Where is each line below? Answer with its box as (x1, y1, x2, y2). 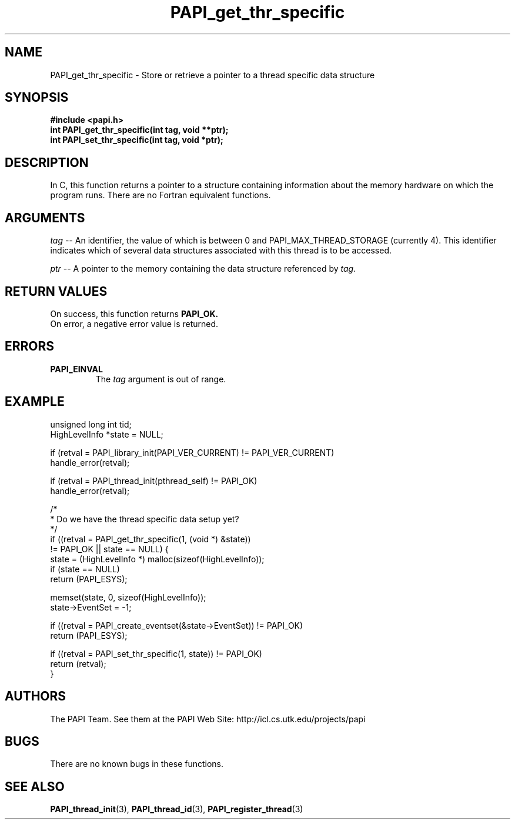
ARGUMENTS (5, 210, 85, 225)
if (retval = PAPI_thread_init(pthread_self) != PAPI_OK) (50, 475, 257, 486)
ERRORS (5, 339, 55, 354)
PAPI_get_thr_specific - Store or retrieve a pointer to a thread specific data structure (50, 69, 375, 80)
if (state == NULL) (50, 563, 120, 574)
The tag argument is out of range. (95, 373, 226, 384)
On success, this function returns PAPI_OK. (50, 308, 219, 319)
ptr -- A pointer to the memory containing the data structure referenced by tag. (50, 263, 356, 274)
